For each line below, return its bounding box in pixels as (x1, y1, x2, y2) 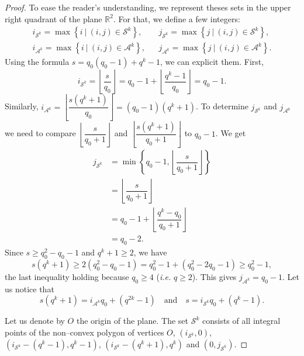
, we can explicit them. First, (160, 56, 264, 68)
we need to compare (5, 127, 76, 139)
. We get (215, 127, 246, 139)
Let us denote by (5, 314, 65, 327)
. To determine (196, 100, 248, 112)
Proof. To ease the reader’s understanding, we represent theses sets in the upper (5, 1, 291, 13)
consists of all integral (202, 314, 281, 327)
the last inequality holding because (5, 270, 129, 282)
